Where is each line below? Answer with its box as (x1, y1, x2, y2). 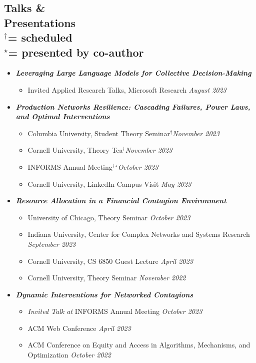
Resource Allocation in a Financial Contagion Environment (15, 195, 226, 206)
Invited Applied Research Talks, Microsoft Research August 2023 (27, 84, 226, 95)
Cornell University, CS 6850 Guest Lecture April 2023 (27, 255, 193, 266)
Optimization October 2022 (27, 349, 111, 360)
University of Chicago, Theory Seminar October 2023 (27, 212, 190, 222)
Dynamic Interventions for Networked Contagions (15, 289, 193, 299)
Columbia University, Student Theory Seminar (27, 128, 170, 138)
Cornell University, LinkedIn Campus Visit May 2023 (27, 178, 191, 189)
